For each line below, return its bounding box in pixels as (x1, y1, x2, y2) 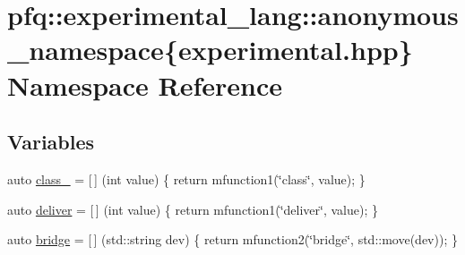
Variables (7, 128, 95, 156)
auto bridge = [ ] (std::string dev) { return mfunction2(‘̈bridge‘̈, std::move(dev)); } (7, 230, 458, 249)
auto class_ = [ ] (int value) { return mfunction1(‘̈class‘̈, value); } (7, 169, 366, 188)
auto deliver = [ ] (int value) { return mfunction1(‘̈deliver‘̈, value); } (7, 200, 378, 218)
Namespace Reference (7, 66, 282, 103)
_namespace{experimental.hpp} (7, 31, 413, 68)
